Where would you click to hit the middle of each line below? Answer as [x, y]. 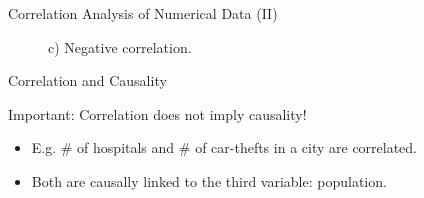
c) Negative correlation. [120, 46]
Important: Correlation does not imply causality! [157, 113]
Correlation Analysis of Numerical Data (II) [143, 13]
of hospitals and [126, 147]
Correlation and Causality [87, 80]
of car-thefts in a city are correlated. [306, 147]
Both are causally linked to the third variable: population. [209, 180]
